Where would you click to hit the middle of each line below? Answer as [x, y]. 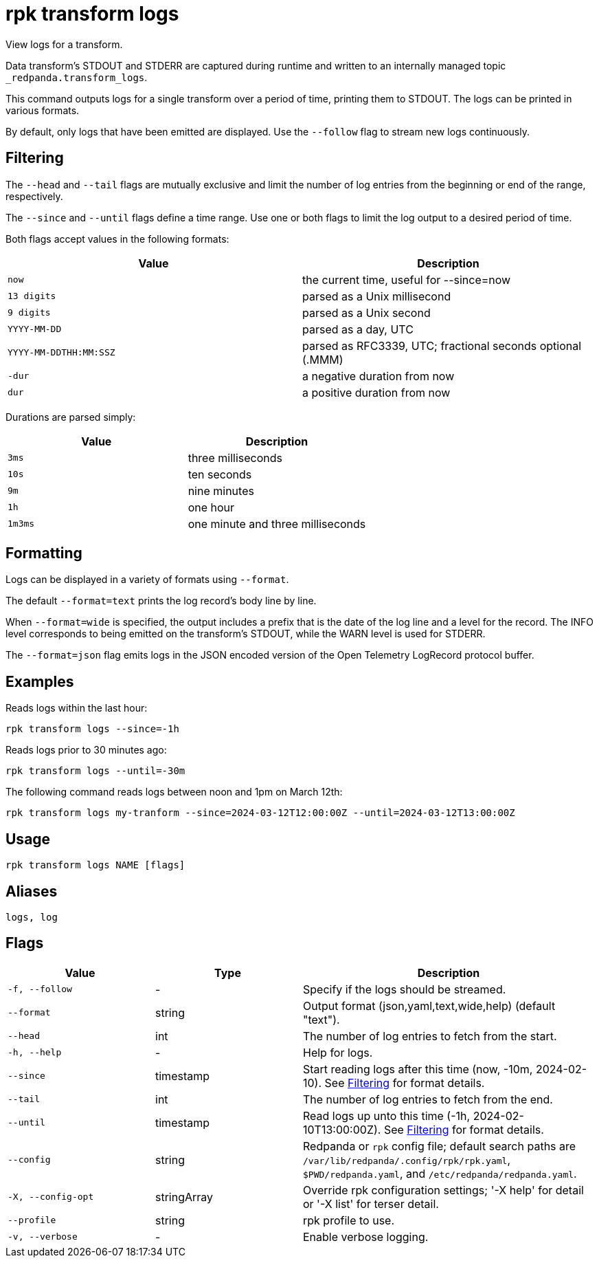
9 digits [29, 313]
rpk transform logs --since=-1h [92, 729]
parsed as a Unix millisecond [377, 296]
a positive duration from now [376, 392]
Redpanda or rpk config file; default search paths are [440, 1146]
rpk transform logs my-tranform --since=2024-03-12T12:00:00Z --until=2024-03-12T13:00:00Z [260, 813]
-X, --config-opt [51, 1197]
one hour [211, 507]
